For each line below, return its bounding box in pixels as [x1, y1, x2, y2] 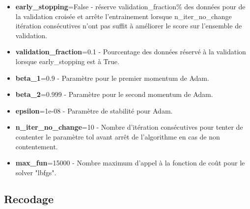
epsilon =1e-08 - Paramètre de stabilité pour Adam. [15, 105, 173, 116]
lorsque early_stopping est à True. [15, 56, 119, 66]
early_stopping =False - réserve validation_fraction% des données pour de [15, 1, 246, 11]
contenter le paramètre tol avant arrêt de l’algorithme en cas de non [15, 131, 220, 141]
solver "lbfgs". [15, 167, 56, 177]
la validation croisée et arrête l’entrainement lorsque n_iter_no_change [15, 11, 232, 21]
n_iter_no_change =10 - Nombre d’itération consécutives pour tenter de [15, 122, 243, 132]
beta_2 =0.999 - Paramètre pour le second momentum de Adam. [15, 89, 213, 99]
